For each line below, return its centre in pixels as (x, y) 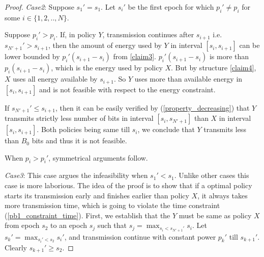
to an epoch (69, 225)
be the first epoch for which (171, 7)
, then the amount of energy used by (105, 45)
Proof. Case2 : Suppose (39, 7)
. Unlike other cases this (212, 175)
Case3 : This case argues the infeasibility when (76, 175)
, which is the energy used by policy (107, 68)
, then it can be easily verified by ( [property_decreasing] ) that (152, 107)
